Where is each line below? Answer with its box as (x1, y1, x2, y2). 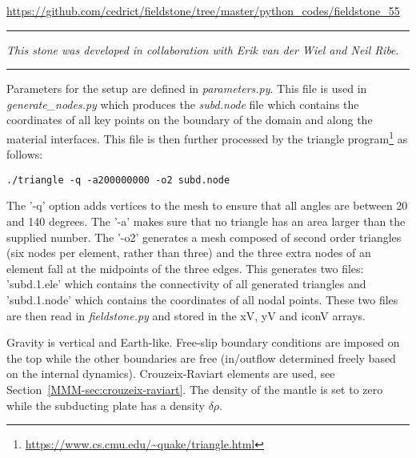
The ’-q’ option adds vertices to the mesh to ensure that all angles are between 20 (6, 197, 408, 214)
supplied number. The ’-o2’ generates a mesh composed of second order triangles (6, 228, 402, 245)
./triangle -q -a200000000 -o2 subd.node (6, 174, 230, 186)
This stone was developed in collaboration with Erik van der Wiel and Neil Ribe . (6, 41, 399, 58)
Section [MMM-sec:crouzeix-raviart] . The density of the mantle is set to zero (6, 381, 383, 397)
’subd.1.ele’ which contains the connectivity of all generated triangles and (6, 275, 366, 292)
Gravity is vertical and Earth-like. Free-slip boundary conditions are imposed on (6, 334, 400, 351)
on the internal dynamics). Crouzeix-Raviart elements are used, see (6, 365, 335, 382)
